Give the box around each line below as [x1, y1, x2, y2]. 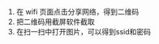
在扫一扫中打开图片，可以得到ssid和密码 [15, 27, 152, 36]
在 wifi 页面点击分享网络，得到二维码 [15, 7, 140, 16]
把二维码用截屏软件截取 [15, 17, 95, 26]
